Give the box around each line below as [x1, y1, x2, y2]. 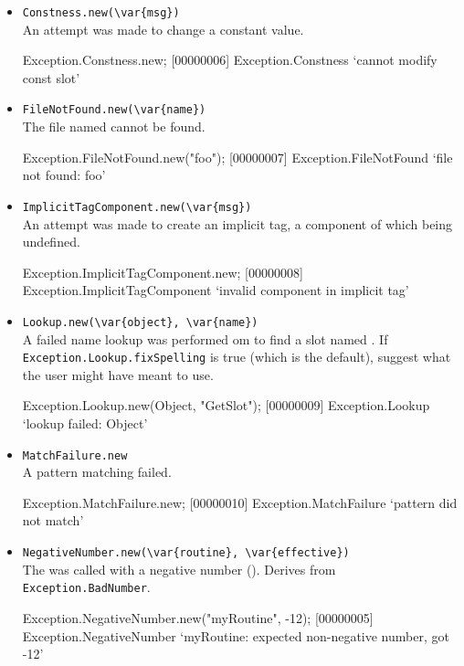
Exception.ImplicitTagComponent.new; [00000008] [22, 262, 303, 281]
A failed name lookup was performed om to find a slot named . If [22, 329, 388, 348]
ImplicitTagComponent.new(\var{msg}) [22, 200, 252, 214]
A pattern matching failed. [22, 462, 172, 481]
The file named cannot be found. [22, 117, 206, 136]
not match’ [22, 511, 84, 530]
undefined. [22, 232, 80, 251]
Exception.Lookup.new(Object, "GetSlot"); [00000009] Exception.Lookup [22, 396, 430, 415]
